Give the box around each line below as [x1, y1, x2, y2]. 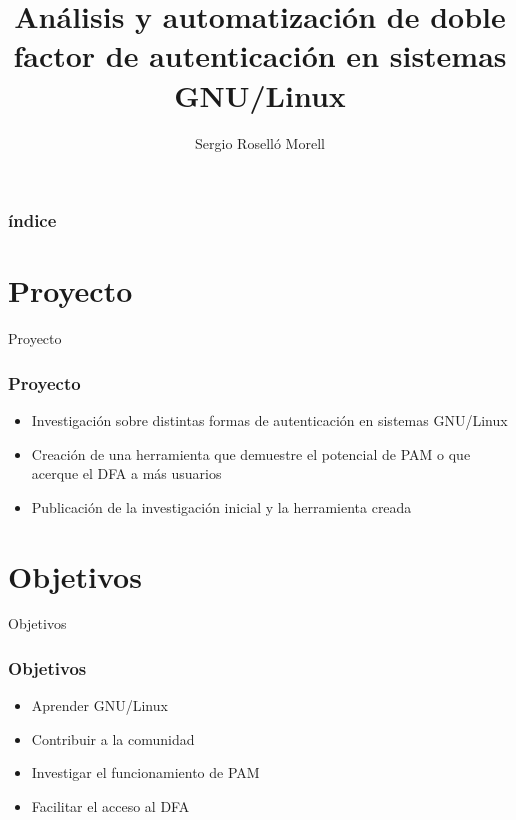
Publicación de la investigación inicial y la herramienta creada [31, 496, 412, 517]
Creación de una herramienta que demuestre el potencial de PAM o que [31, 443, 471, 464]
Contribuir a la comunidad [31, 728, 195, 749]
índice [8, 208, 57, 233]
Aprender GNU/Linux [31, 695, 168, 716]
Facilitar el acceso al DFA [31, 796, 190, 817]
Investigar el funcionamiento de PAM [31, 762, 260, 783]
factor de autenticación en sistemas [13, 35, 507, 76]
